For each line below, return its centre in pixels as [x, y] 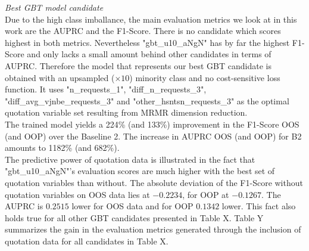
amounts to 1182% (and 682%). [62, 148]
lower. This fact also [259, 206]
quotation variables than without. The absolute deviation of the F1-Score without [154, 182]
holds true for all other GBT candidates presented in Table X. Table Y [134, 217]
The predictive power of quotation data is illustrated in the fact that [130, 159]
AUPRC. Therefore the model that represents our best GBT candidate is [138, 65]
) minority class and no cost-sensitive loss [205, 77]
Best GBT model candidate [54, 7]
